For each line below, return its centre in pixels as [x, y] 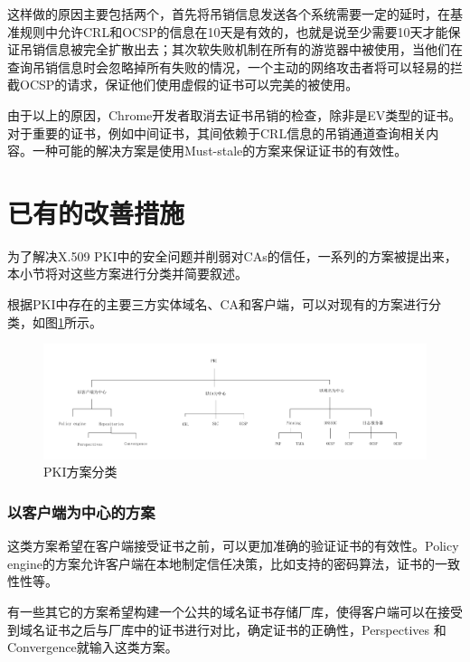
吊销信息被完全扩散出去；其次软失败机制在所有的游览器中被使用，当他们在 [241, 49]
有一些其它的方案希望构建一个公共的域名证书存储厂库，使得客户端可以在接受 [235, 612]
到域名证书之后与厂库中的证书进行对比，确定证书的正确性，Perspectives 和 [227, 629]
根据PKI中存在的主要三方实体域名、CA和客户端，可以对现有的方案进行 [218, 304]
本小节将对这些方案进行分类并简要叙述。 [127, 274]
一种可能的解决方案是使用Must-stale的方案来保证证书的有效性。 [220, 151]
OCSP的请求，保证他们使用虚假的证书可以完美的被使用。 [189, 85]
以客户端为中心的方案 [81, 512]
